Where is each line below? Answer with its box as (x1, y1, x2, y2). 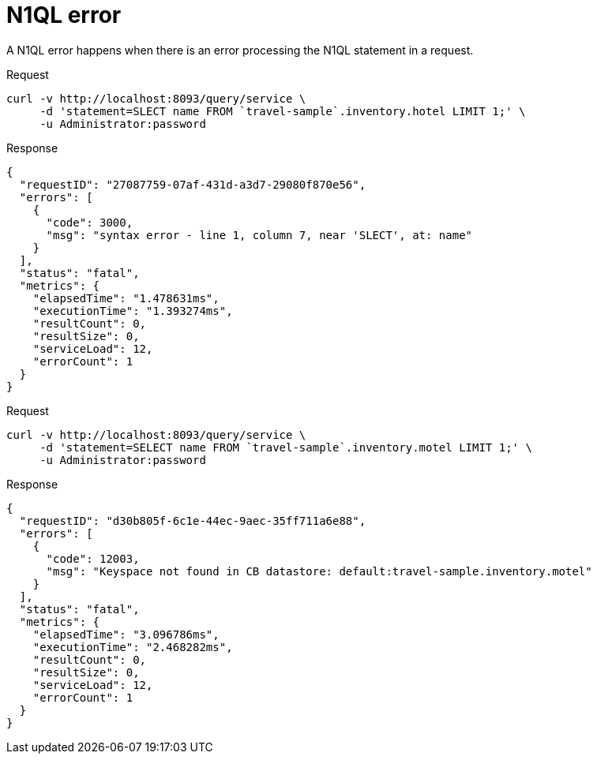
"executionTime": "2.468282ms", (32, 640, 233, 653)
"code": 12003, (46, 552, 140, 565)
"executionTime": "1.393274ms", (32, 304, 233, 317)
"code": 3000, (46, 215, 133, 229)
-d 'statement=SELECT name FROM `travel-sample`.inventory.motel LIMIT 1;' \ (39, 440, 532, 454)
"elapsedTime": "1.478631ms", (32, 291, 220, 305)
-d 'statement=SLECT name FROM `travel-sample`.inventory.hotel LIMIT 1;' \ (39, 104, 526, 118)
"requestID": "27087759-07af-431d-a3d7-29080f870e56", (19, 178, 366, 191)
